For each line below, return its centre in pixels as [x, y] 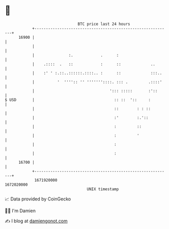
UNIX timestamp [103, 189]
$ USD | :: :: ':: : [78, 100]
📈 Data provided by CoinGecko [38, 199]
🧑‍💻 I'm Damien [20, 211]
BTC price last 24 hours [104, 24]
